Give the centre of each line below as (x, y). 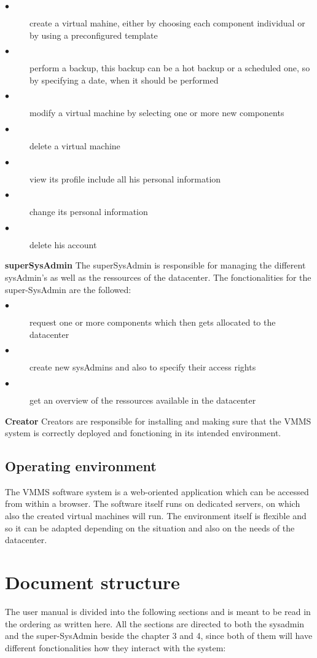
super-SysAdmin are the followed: (68, 289)
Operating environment (81, 466)
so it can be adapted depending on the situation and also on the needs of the (150, 527)
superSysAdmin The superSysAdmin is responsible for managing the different (155, 265)
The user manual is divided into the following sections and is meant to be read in (158, 611)
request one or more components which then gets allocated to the (153, 322)
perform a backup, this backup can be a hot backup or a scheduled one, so (170, 68)
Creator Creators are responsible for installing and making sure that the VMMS (158, 421)
